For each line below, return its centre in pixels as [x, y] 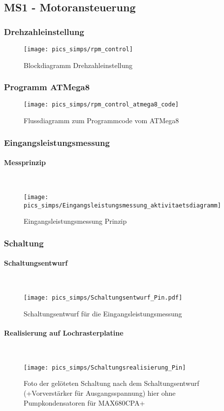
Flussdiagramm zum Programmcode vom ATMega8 [101, 120]
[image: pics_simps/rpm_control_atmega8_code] [101, 105]
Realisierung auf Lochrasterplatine [64, 332]
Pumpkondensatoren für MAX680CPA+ [84, 402]
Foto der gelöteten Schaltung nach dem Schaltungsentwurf [112, 383]
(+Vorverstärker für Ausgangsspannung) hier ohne [100, 393]
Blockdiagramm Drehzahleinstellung [78, 65]
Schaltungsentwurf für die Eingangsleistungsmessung [103, 313]
